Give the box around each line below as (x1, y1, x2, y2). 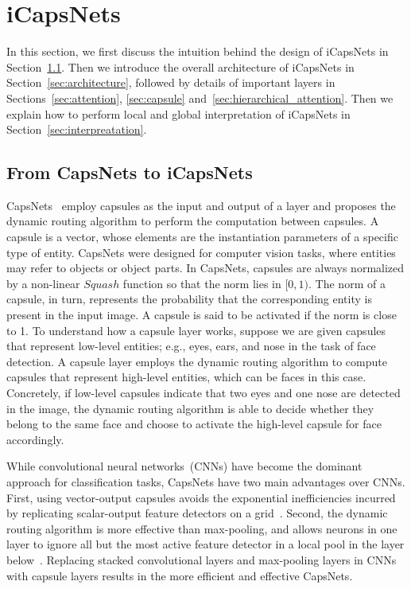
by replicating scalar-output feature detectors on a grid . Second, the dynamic (6, 505, 388, 521)
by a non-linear (6, 275, 80, 291)
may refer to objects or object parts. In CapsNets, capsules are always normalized (6, 259, 405, 276)
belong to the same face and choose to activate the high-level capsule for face (6, 415, 382, 432)
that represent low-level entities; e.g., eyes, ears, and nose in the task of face (6, 337, 376, 354)
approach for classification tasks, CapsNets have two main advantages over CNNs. (6, 473, 405, 490)
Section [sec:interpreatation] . (6, 121, 147, 138)
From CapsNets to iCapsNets (6, 160, 253, 185)
